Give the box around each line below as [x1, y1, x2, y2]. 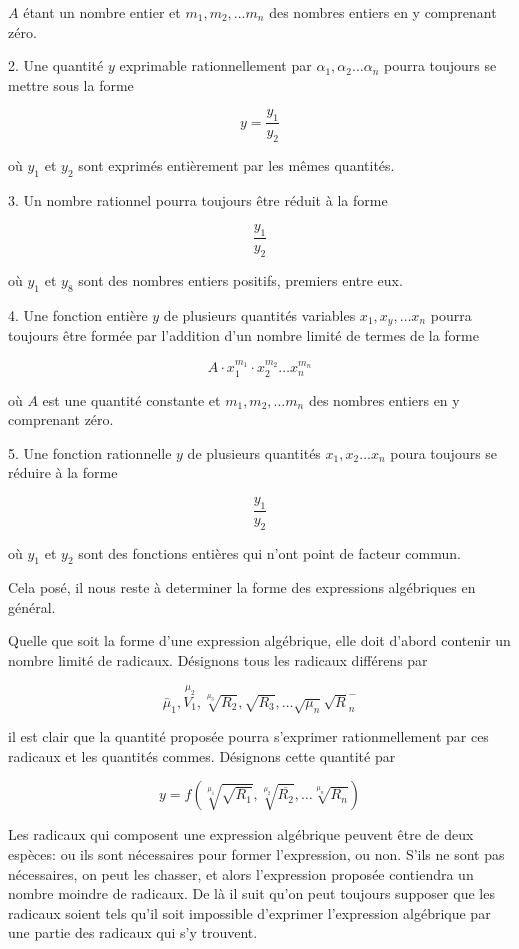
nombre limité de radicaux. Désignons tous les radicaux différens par [8, 650, 428, 671]
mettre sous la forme [8, 74, 134, 95]
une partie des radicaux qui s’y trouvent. [8, 922, 258, 943]
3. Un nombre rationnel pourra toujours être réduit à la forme [8, 189, 388, 210]
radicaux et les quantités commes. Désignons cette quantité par [8, 745, 396, 766]
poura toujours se [390, 442, 498, 463]
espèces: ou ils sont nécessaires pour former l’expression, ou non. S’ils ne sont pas [8, 844, 505, 865]
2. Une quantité [8, 55, 104, 76]
